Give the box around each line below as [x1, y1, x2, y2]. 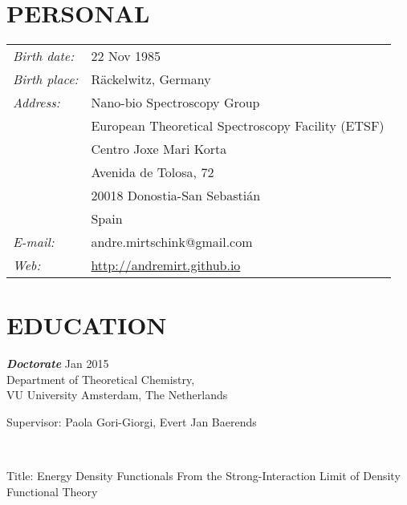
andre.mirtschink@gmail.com [91, 232, 253, 252]
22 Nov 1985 [91, 46, 161, 66]
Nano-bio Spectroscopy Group [91, 93, 260, 112]
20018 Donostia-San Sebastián [91, 186, 261, 205]
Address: [13, 93, 60, 112]
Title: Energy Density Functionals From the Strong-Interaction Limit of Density [6, 467, 401, 484]
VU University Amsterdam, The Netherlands [6, 386, 228, 403]
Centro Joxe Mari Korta [91, 139, 227, 159]
